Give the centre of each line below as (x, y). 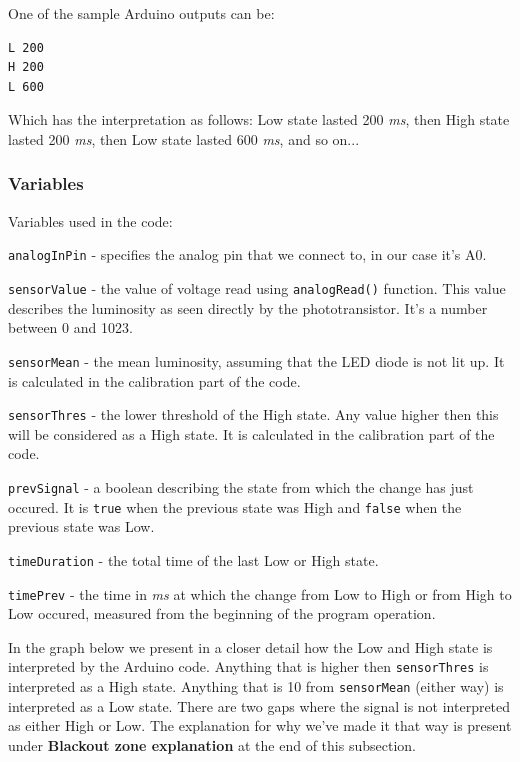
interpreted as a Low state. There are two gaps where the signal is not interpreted (259, 705)
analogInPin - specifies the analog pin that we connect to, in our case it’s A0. (247, 254)
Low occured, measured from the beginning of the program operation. (222, 613)
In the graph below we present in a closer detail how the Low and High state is (250, 646)
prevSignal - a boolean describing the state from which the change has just (241, 486)
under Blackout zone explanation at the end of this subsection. (212, 744)
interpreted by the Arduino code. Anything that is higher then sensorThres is (248, 666)
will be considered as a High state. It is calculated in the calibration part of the (251, 433)
